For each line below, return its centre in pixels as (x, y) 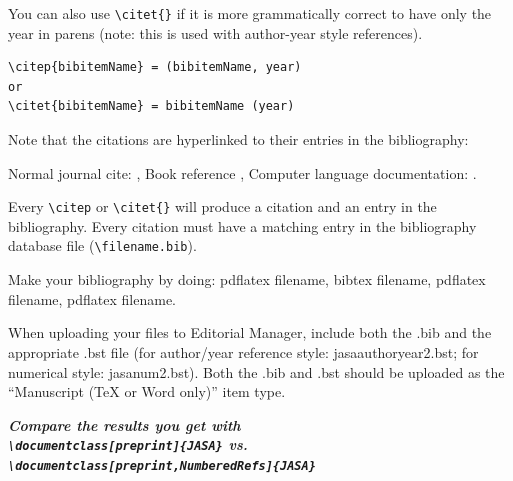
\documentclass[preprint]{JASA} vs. (128, 444)
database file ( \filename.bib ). (102, 245)
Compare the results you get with (124, 424)
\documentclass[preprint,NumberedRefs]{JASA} (162, 465)
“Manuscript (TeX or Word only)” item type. (147, 391)
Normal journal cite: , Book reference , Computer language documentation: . (242, 172)
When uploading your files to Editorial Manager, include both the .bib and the (250, 332)
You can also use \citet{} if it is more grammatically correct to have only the (250, 13)
